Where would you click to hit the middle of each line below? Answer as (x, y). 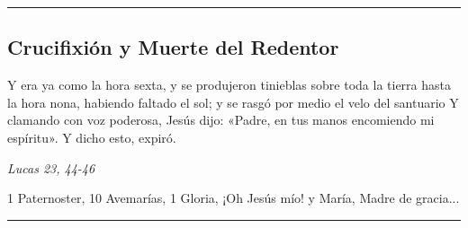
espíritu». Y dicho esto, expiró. (92, 137)
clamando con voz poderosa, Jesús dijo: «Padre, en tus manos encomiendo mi (221, 120)
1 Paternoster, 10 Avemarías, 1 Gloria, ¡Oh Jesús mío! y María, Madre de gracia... (234, 198)
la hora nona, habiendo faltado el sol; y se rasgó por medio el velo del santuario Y (233, 102)
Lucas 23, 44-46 (51, 167)
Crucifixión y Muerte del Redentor (173, 47)
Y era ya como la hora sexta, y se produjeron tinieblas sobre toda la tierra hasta (229, 85)
